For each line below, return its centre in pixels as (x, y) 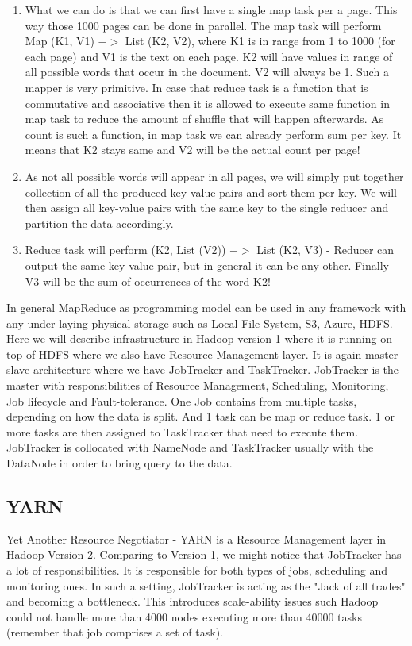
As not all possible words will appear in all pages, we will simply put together (214, 176)
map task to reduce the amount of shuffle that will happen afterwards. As (204, 119)
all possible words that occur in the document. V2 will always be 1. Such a (207, 72)
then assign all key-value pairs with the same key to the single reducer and (207, 208)
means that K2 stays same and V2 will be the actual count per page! (193, 150)
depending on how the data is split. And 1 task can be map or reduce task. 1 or (200, 416)
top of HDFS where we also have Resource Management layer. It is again (184, 354)
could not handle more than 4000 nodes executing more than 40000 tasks (184, 616)
